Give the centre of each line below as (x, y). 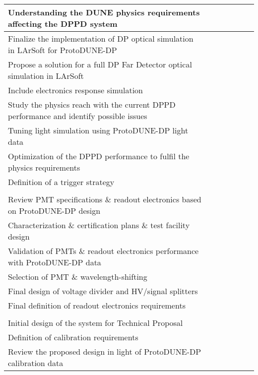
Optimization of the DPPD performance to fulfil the (99, 156)
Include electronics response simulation (75, 90)
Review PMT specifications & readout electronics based (105, 199)
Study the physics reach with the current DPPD (92, 104)
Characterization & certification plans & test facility (99, 225)
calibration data (36, 363)
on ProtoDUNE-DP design (54, 211)
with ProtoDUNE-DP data (55, 262)
